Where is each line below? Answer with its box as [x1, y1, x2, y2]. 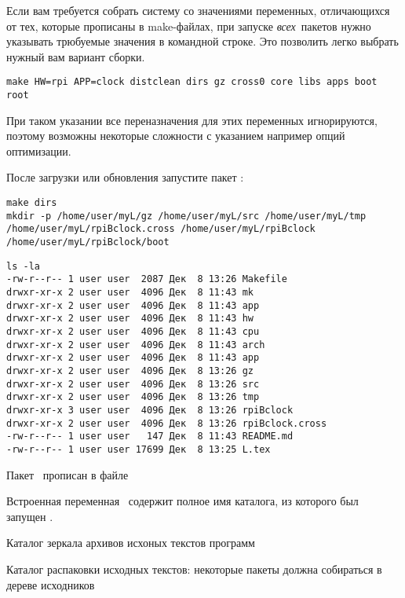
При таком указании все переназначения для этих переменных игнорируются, [6, 112, 378, 128]
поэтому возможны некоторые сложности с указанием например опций [6, 127, 345, 144]
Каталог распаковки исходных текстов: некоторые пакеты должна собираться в [6, 560, 382, 577]
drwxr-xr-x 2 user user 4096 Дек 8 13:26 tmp [6, 391, 260, 403]
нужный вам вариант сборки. [6, 48, 145, 64]
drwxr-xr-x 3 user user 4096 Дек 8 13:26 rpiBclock [6, 404, 294, 416]
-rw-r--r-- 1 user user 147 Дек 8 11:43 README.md [6, 431, 294, 442]
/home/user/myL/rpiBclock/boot [6, 237, 170, 248]
